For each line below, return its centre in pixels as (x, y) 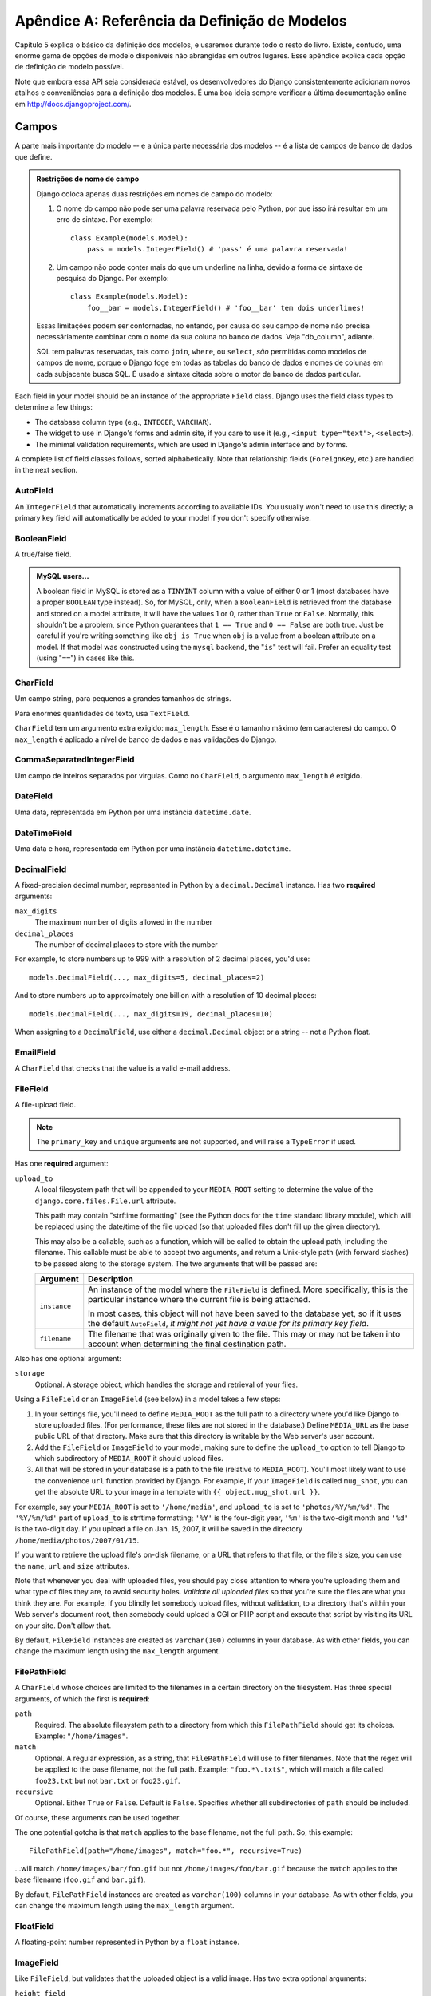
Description (111, 1279)
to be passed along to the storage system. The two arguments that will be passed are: (176, 1263)
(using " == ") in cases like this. (85, 658)
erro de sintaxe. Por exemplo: (105, 220)
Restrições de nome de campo (88, 179)
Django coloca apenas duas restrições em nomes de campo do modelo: (154, 194)
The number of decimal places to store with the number (127, 945)
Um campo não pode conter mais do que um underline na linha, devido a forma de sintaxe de (210, 267)
